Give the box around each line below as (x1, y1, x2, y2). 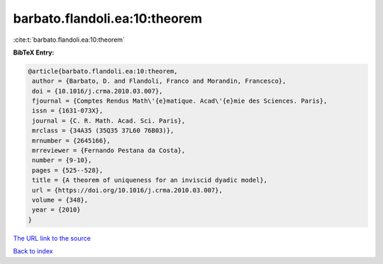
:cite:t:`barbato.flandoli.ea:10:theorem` (13, 35, 126, 44)
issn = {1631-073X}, (32, 107, 104, 115)
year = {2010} (32, 206, 81, 214)
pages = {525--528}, (32, 166, 104, 174)
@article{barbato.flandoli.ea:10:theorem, (28, 67, 178, 75)
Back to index (13, 247, 53, 256)
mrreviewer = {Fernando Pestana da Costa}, (32, 147, 186, 155)
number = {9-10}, (32, 156, 92, 164)
